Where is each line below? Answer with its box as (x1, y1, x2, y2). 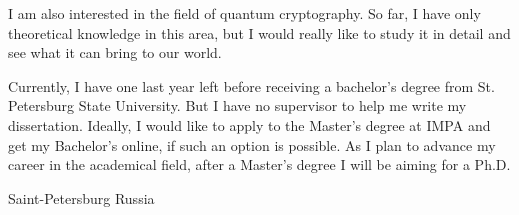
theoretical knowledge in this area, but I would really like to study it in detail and (8, 22, 511, 43)
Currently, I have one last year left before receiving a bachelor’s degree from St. (8, 75, 495, 96)
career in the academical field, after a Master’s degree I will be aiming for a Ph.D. (8, 154, 511, 175)
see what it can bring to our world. (8, 42, 222, 63)
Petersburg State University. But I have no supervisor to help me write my (8, 95, 467, 116)
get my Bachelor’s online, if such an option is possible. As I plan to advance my (8, 134, 496, 155)
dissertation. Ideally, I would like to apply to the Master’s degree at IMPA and (8, 114, 491, 135)
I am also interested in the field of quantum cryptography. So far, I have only (8, 3, 481, 23)
